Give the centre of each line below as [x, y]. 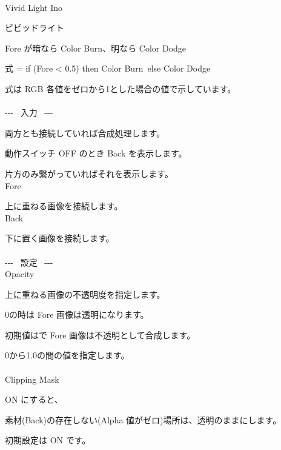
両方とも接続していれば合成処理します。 [85, 133]
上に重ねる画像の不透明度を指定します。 [85, 294]
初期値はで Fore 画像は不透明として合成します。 [100, 334]
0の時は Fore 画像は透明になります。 [77, 314]
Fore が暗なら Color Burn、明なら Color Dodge [96, 48]
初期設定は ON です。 [48, 440]
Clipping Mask [32, 379]
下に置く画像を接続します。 [60, 238]
